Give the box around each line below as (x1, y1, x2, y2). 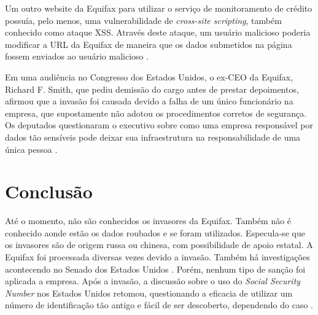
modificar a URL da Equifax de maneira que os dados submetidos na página (5, 37, 292, 50)
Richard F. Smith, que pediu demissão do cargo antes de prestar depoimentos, (5, 82, 299, 95)
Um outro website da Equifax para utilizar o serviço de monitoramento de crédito (5, 2, 312, 14)
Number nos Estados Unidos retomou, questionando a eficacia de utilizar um (5, 286, 293, 299)
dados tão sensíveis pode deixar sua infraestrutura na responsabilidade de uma (5, 130, 301, 143)
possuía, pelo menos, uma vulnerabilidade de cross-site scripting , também (5, 14, 282, 26)
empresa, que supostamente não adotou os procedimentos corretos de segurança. (5, 106, 307, 119)
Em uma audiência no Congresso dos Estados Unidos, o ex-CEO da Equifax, (5, 70, 293, 83)
